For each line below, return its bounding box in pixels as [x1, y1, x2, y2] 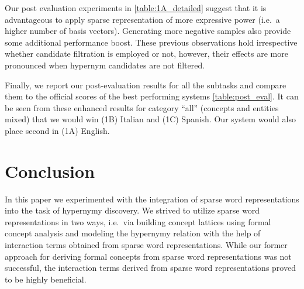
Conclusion [5, 159, 95, 183]
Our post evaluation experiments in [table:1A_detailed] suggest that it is [5, 2, 267, 13]
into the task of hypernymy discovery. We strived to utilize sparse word [5, 204, 260, 216]
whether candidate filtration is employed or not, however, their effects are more [5, 47, 288, 60]
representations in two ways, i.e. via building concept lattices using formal [5, 215, 271, 228]
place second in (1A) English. [5, 124, 110, 136]
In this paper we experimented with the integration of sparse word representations [5, 192, 299, 205]
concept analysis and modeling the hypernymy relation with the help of [5, 227, 261, 239]
